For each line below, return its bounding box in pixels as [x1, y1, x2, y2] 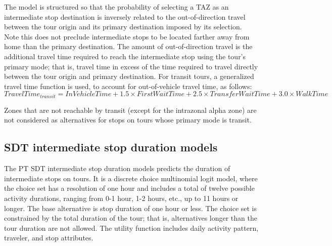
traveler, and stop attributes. [4, 232, 93, 243]
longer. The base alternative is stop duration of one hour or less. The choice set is [4, 202, 257, 213]
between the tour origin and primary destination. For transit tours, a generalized [4, 71, 254, 81]
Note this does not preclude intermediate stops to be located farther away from [4, 31, 250, 42]
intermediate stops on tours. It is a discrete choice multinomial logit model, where [4, 173, 258, 183]
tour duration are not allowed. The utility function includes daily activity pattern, [4, 222, 259, 233]
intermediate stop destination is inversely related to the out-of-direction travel [4, 11, 246, 22]
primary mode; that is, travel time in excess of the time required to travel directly [4, 61, 258, 71]
